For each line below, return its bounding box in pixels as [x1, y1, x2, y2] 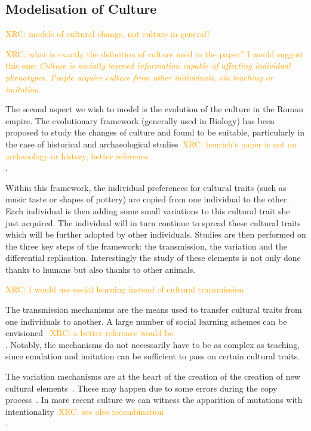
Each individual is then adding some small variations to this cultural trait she [5, 204, 290, 217]
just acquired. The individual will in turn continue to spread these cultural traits [5, 216, 301, 229]
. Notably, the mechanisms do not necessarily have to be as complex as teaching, [5, 338, 300, 350]
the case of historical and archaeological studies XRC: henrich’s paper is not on [5, 137, 297, 150]
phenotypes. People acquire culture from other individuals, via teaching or [5, 70, 273, 83]
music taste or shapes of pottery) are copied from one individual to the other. [5, 193, 290, 205]
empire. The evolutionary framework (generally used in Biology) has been [5, 114, 275, 127]
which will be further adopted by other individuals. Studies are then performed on [5, 228, 306, 241]
